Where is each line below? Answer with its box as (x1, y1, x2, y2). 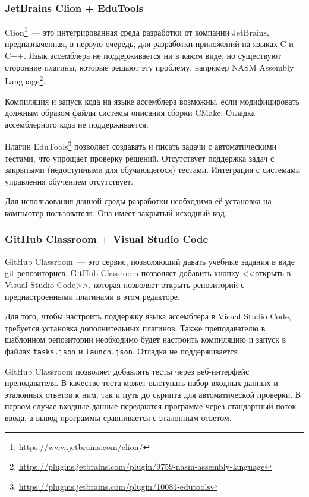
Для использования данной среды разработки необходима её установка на (5, 195, 272, 207)
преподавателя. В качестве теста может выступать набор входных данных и (5, 376, 278, 389)
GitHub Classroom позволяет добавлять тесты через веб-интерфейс (5, 365, 250, 377)
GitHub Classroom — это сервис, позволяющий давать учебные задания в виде (5, 255, 295, 267)
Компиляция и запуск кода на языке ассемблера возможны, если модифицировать (5, 94, 299, 107)
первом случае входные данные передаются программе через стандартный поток (5, 400, 297, 412)
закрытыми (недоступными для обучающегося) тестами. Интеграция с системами (5, 163, 301, 176)
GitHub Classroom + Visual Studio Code (5, 232, 209, 246)
